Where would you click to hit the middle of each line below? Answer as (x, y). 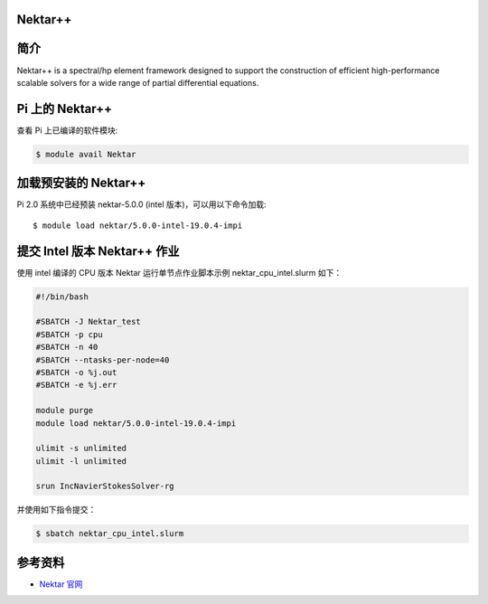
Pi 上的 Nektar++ (65, 109)
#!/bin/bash (62, 297)
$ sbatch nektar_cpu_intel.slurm (110, 534)
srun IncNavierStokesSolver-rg (105, 486)
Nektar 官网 (61, 584)
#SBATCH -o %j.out (76, 372)
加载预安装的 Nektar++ (81, 183)
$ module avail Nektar (86, 154)
